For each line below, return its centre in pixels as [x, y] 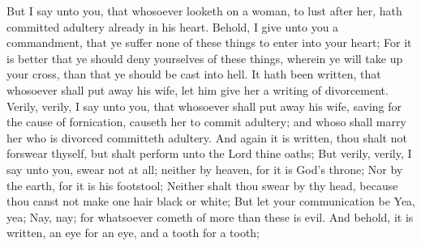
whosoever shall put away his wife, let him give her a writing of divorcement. [198, 89]
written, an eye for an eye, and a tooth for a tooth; [133, 233]
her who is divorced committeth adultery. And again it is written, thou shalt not [207, 137]
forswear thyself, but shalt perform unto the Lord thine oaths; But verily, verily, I [209, 153]
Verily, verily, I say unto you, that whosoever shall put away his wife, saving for [204, 106]
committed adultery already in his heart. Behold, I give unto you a [173, 26]
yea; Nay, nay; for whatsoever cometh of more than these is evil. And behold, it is [210, 216]
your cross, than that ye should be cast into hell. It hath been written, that [194, 74]
